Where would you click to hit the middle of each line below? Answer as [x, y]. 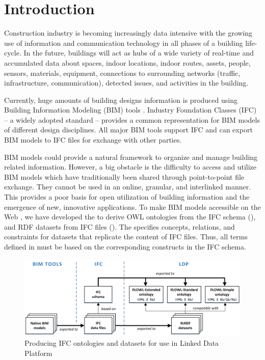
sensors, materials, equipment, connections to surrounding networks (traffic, [122, 73]
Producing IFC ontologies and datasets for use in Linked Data [122, 343]
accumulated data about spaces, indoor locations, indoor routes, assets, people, [127, 62]
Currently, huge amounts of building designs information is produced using [121, 100]
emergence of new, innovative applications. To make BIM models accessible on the [132, 206]
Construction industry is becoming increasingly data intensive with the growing [128, 33]
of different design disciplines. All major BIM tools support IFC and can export [128, 130]
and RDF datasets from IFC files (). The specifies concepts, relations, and [120, 226]
